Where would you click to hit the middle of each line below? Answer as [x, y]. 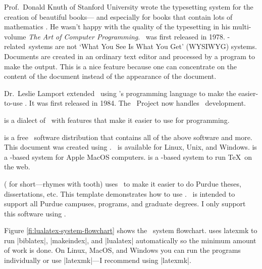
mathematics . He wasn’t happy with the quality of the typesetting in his [117, 27]
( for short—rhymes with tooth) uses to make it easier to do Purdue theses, [123, 183]
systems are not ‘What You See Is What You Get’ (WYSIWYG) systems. [143, 46]
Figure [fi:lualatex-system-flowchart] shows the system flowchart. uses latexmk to [131, 230]
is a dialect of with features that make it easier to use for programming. [117, 120]
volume [15, 36]
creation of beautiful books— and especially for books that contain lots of [118, 16]
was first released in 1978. [185, 36]
